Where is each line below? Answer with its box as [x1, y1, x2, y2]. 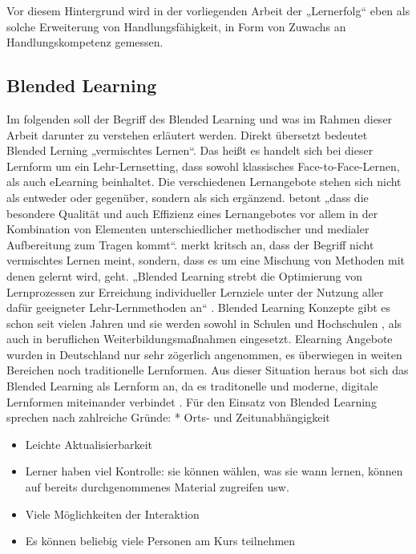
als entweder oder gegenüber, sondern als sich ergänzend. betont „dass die [6, 188, 369, 205]
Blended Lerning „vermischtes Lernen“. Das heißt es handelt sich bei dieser [6, 142, 374, 159]
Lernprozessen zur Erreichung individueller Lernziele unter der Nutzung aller [6, 283, 384, 300]
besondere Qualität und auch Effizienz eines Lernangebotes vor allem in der [6, 204, 378, 221]
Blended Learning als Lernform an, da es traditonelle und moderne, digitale [6, 378, 378, 394]
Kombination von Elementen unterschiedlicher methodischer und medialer [6, 220, 370, 237]
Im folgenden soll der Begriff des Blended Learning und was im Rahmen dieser [6, 110, 393, 127]
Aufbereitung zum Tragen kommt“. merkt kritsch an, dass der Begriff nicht [6, 236, 374, 253]
